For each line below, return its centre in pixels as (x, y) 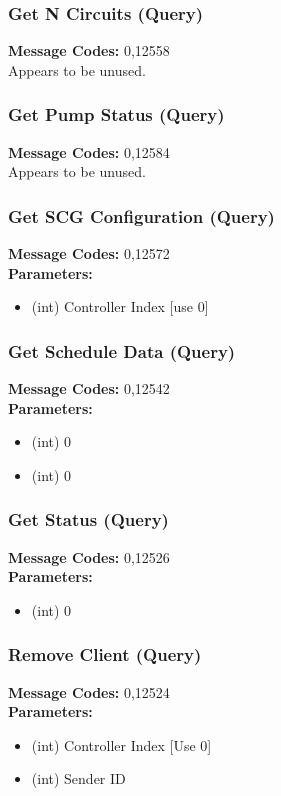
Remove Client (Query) (105, 654)
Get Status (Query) (88, 519)
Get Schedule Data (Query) (122, 350)
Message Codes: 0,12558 (89, 50)
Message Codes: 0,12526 (89, 556)
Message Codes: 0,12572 (89, 253)
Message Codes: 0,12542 (89, 388)
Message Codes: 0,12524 (89, 691)
